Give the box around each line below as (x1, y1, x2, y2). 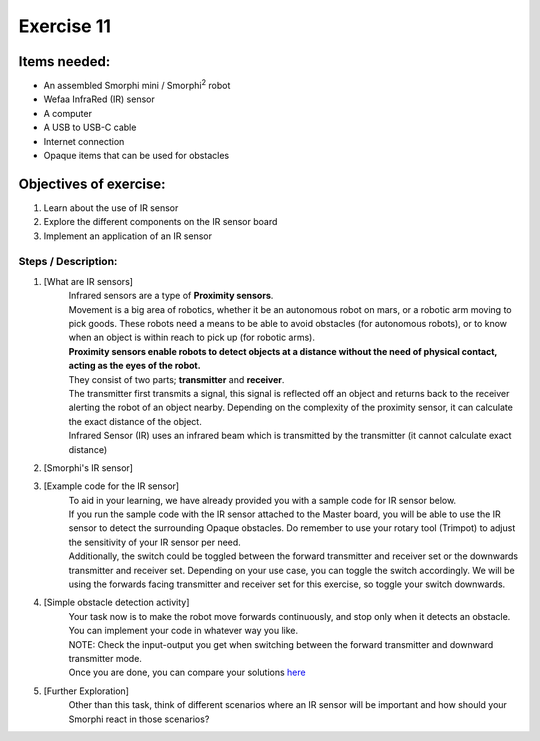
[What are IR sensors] (43, 275, 134, 287)
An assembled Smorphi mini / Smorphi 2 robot (43, 78, 231, 92)
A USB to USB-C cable (43, 121, 137, 134)
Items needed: (18, 53, 111, 70)
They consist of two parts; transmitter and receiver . (68, 373, 285, 385)
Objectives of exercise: (18, 175, 166, 192)
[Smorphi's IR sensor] (43, 461, 134, 474)
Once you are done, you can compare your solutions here (68, 666, 306, 679)
